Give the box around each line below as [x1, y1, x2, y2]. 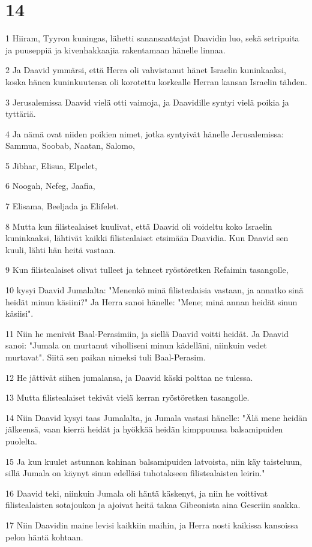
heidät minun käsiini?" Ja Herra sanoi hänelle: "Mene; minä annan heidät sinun [5, 295, 298, 308]
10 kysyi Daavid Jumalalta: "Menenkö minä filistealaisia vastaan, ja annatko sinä [5, 284, 304, 296]
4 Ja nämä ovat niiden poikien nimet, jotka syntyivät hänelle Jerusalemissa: [5, 127, 284, 140]
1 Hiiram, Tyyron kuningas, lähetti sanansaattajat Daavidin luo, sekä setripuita [5, 32, 299, 44]
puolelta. [5, 434, 37, 447]
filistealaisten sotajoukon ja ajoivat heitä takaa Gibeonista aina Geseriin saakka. [5, 498, 301, 511]
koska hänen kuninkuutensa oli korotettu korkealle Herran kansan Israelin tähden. [5, 75, 308, 88]
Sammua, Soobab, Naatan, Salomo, [5, 139, 135, 152]
